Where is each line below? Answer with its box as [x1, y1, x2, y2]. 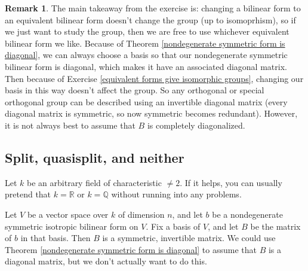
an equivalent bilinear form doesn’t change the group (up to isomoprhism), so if [5, 13, 296, 26]
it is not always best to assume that [5, 118, 135, 131]
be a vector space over [27, 208, 109, 220]
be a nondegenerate [212, 208, 283, 220]
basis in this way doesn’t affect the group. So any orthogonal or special [5, 84, 264, 96]
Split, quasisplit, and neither [5, 148, 184, 166]
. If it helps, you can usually [180, 176, 282, 188]
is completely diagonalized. [147, 118, 245, 131]
